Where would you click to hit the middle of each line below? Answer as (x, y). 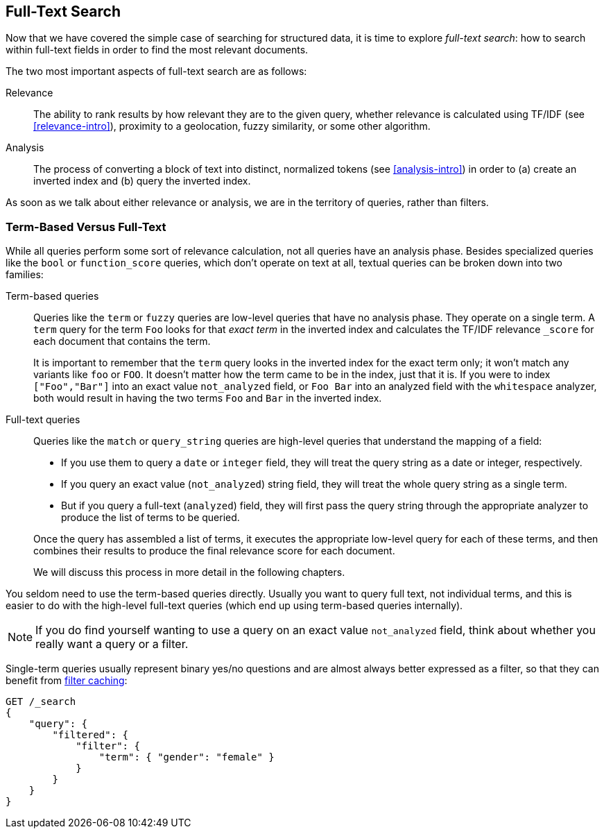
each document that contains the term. (122, 341)
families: (25, 275)
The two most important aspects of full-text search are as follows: (156, 71)
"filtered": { (90, 735)
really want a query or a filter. (112, 644)
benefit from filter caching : (67, 681)
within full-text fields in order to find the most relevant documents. (157, 50)
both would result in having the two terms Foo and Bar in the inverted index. (208, 398)
